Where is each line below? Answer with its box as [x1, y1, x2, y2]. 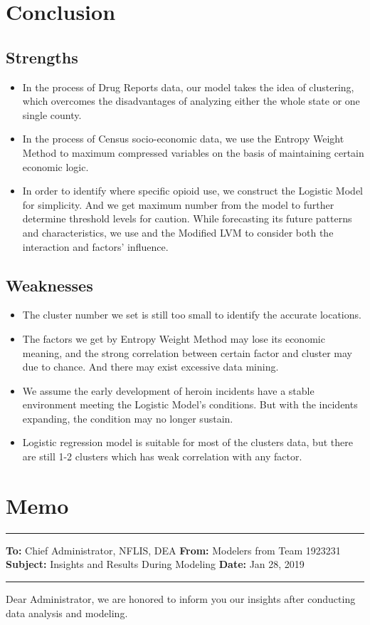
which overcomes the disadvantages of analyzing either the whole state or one [22, 93, 360, 108]
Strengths [6, 46, 78, 68]
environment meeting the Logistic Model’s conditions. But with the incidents [22, 397, 358, 412]
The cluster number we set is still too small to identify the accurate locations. [22, 307, 361, 322]
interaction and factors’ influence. [22, 239, 169, 254]
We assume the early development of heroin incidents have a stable [22, 383, 314, 398]
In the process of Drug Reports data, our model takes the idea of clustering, [22, 79, 354, 94]
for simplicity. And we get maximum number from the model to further [22, 197, 334, 212]
